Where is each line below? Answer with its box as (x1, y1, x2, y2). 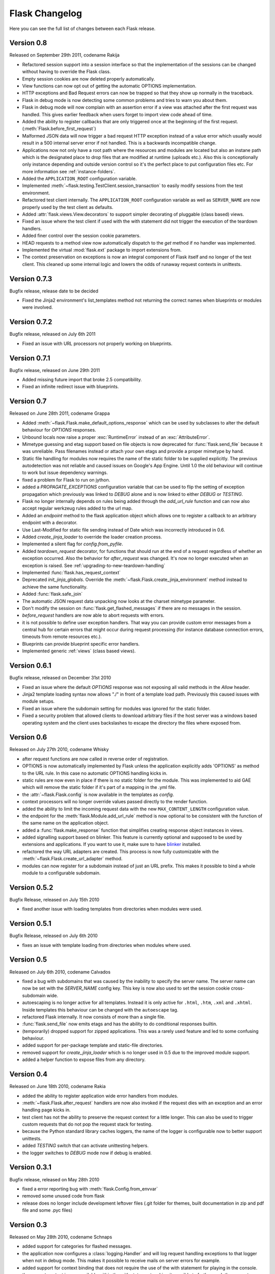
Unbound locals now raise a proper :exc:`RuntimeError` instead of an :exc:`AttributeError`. (22, 434, 210, 440)
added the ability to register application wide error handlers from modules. (22, 1093, 178, 1099)
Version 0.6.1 (9, 661, 51, 670)
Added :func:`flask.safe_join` (22, 591, 83, 597)
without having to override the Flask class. (22, 69, 112, 75)
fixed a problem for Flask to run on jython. (22, 476, 111, 483)
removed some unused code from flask (22, 1193, 105, 1199)
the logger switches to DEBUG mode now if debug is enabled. (22, 1150, 152, 1156)
